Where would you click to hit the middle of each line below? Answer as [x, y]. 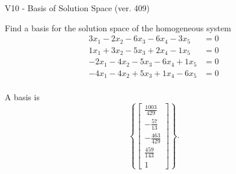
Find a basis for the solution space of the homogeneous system [118, 27]
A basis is [22, 97]
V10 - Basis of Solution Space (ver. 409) [77, 8]
